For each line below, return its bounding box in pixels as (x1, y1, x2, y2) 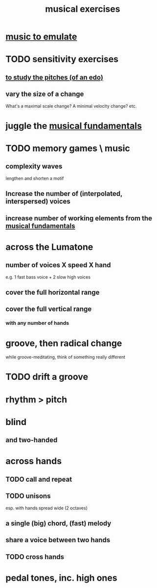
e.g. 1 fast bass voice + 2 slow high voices (5, 274, 91, 280)
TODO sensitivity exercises (5, 54, 119, 65)
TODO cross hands (5, 553, 64, 561)
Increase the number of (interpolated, (5, 189, 123, 198)
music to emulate (5, 31, 77, 42)
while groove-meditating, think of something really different (5, 354, 125, 360)
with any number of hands (5, 320, 69, 327)
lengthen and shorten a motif (5, 175, 64, 181)
